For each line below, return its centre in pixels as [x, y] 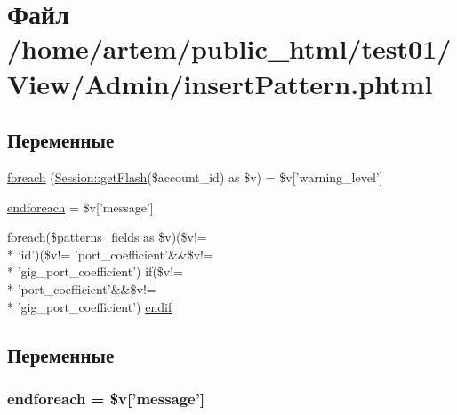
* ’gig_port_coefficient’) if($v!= [96, 271]
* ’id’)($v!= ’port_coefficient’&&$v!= [110, 254]
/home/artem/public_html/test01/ [229, 48]
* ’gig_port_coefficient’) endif [90, 306]
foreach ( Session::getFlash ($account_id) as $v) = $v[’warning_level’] [195, 176]
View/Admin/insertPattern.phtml [220, 83]
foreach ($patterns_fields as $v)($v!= [107, 237]
